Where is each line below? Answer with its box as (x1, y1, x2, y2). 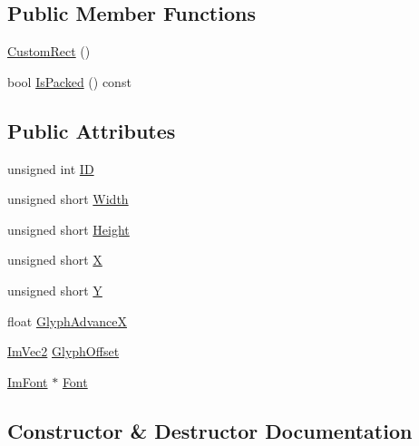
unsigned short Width (7, 189, 129, 208)
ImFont (7, 372, 48, 391)
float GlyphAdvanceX (7, 311, 127, 330)
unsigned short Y (7, 280, 102, 299)
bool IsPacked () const (7, 72, 132, 91)
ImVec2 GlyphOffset (7, 342, 120, 361)
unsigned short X (7, 250, 102, 269)
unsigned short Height (7, 219, 130, 238)
